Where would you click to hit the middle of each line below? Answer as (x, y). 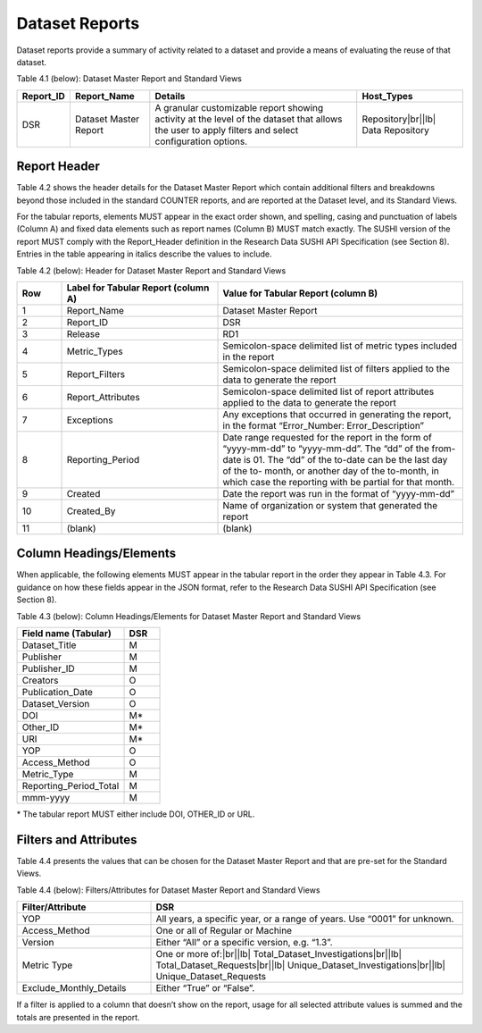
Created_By (91, 511)
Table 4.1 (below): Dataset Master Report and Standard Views (129, 79)
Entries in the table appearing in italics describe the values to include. (144, 254)
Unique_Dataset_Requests (211, 977)
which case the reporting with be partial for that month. (339, 482)
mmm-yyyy (46, 798)
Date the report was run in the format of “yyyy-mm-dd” (339, 493)
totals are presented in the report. (78, 1017)
